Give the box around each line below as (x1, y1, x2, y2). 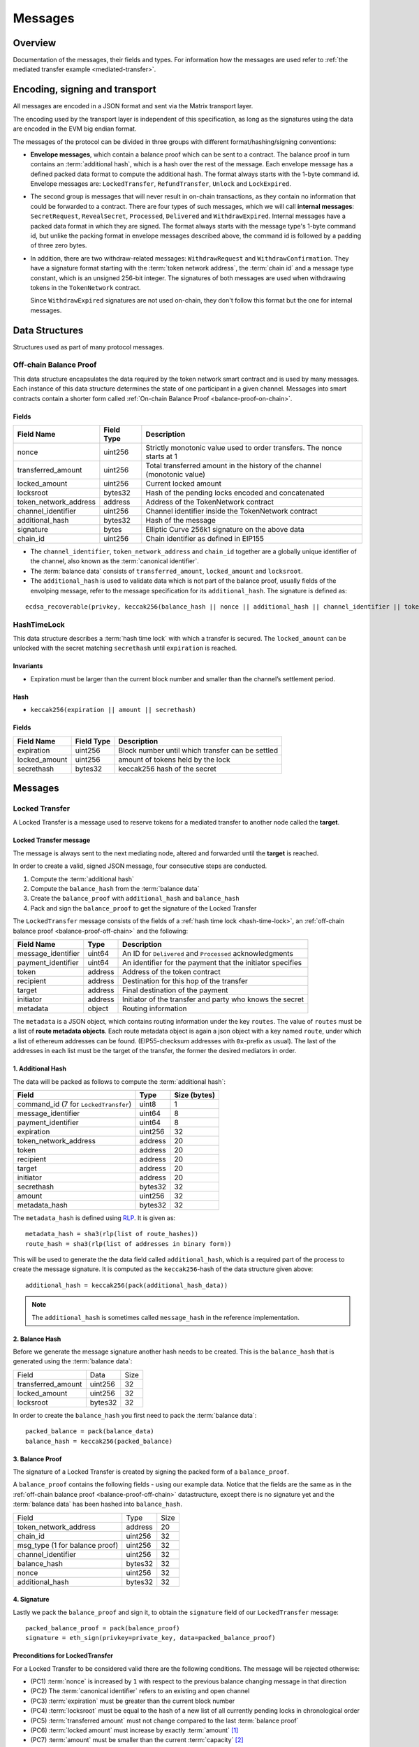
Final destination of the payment (122, 985, 228, 995)
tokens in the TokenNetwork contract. (30, 284, 141, 291)
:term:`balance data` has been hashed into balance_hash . (13, 1500, 183, 1509)
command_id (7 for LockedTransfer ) (17, 1099, 132, 1109)
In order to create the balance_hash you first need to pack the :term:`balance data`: (13, 1411, 257, 1419)
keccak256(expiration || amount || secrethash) (30, 706, 197, 714)
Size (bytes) (174, 1090, 216, 1100)
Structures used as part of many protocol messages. (13, 342, 164, 351)
